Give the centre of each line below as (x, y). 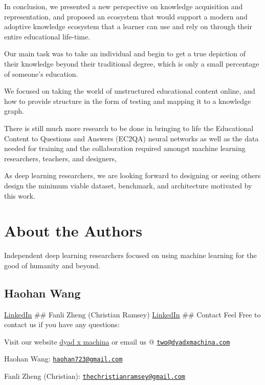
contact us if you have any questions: (62, 324)
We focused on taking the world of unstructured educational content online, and (130, 91)
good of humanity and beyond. (52, 265)
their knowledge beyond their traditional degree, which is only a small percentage (132, 63)
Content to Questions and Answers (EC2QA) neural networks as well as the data (131, 138)
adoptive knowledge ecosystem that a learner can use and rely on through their (128, 26)
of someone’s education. (41, 73)
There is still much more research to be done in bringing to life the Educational (129, 128)
